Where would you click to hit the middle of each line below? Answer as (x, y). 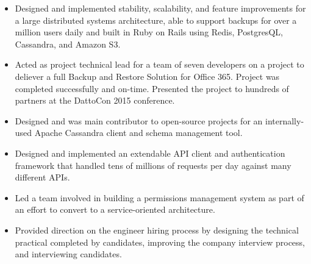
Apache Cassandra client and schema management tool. (138, 133)
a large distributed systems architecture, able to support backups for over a (156, 20)
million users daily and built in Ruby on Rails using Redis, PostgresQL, (149, 32)
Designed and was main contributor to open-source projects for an (139, 120)
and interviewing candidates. (68, 254)
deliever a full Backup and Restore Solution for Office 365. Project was (147, 76)
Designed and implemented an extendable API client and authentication (150, 153)
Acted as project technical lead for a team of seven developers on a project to (159, 64)
